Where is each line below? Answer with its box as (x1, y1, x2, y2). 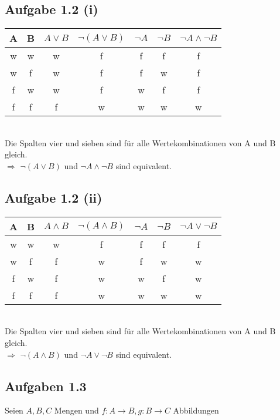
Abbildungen (173, 404, 219, 416)
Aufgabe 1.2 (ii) (5, 188, 103, 206)
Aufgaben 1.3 (5, 377, 87, 395)
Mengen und (54, 404, 99, 416)
